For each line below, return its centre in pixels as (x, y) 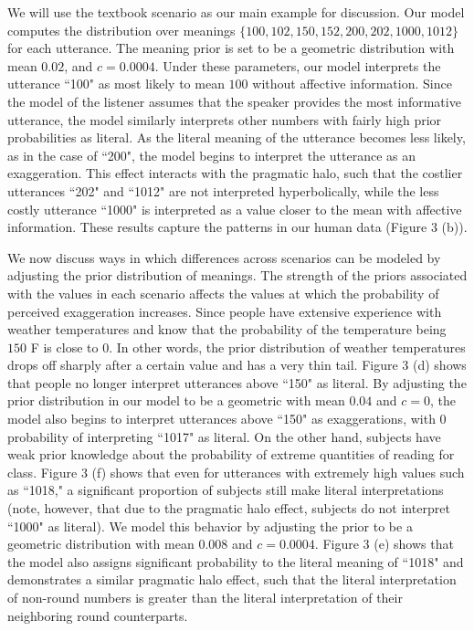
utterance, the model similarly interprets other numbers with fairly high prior (225, 119)
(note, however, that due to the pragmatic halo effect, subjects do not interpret (229, 508)
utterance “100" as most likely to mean (116, 84)
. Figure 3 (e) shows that (384, 544)
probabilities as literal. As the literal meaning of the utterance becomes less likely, (237, 137)
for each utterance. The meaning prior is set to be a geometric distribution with (231, 48)
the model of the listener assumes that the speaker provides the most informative (234, 101)
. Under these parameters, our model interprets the (298, 65)
